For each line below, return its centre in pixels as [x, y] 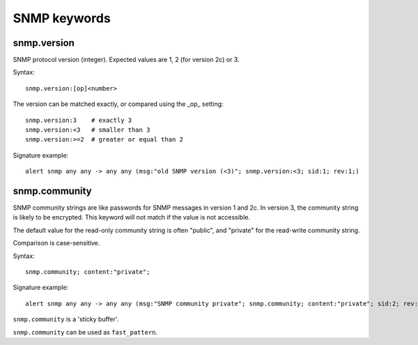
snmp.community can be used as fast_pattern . [85, 332]
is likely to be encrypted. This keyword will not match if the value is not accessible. [132, 217]
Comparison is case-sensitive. [56, 243]
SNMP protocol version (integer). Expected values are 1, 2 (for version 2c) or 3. [126, 60]
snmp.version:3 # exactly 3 [79, 120]
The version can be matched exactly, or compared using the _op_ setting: [118, 104]
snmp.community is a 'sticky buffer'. [66, 319]
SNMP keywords [62, 18]
